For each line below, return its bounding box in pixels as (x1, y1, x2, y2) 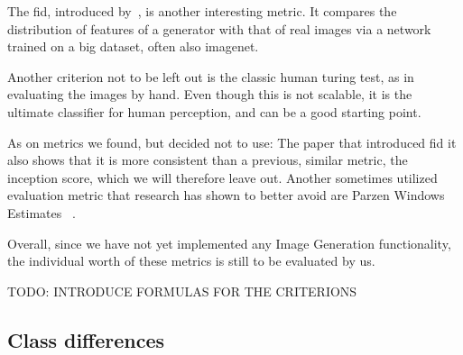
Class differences (7, 325, 165, 353)
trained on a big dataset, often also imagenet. (7, 37, 259, 56)
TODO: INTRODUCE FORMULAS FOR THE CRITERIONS (7, 281, 357, 300)
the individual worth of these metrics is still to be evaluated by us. (7, 251, 375, 270)
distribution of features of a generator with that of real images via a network (7, 19, 431, 38)
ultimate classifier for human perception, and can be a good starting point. (7, 102, 421, 121)
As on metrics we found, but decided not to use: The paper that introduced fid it (7, 132, 457, 151)
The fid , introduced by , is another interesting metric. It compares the (7, 2, 397, 20)
